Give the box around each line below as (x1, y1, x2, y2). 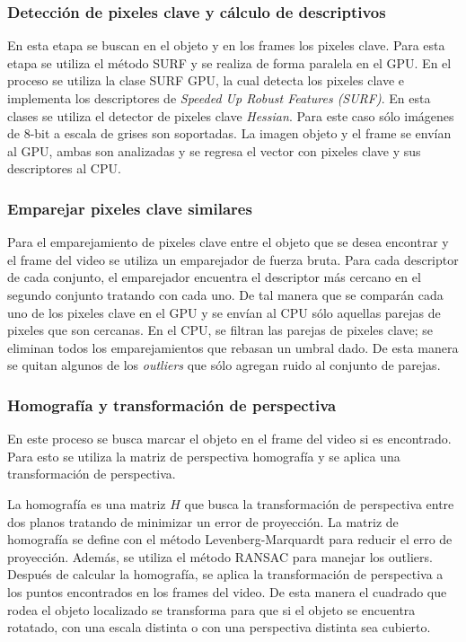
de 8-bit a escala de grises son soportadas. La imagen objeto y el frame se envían (7, 124, 452, 143)
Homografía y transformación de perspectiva (7, 393, 337, 416)
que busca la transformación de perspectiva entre (184, 494, 454, 513)
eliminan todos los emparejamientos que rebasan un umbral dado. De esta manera (7, 338, 459, 356)
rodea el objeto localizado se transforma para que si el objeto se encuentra (7, 600, 416, 619)
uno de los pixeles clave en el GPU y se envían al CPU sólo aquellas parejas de (7, 303, 441, 321)
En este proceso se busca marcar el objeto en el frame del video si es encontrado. (7, 429, 452, 448)
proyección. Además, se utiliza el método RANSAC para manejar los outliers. (7, 547, 433, 566)
